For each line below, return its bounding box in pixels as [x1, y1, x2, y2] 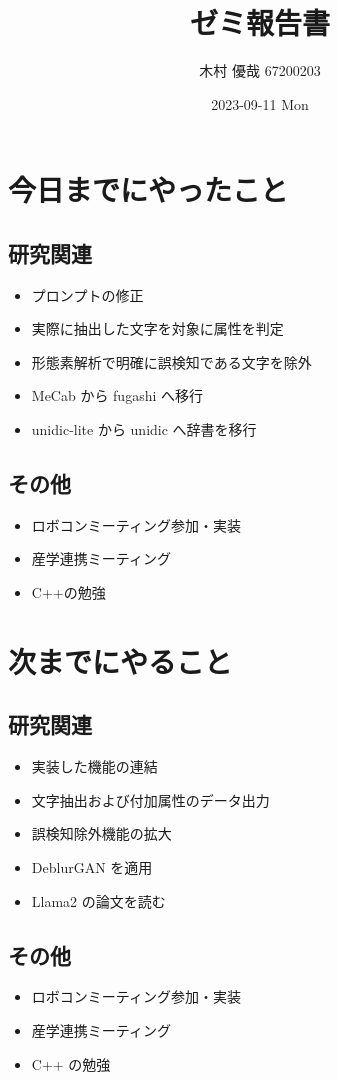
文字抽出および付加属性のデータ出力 [31, 789, 270, 810]
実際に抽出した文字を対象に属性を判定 [31, 318, 284, 339]
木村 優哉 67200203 [199, 60, 321, 81]
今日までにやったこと [8, 169, 289, 210]
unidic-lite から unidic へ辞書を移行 [31, 419, 257, 440]
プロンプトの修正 [31, 284, 144, 305]
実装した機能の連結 [31, 756, 158, 777]
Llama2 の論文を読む [31, 890, 166, 911]
